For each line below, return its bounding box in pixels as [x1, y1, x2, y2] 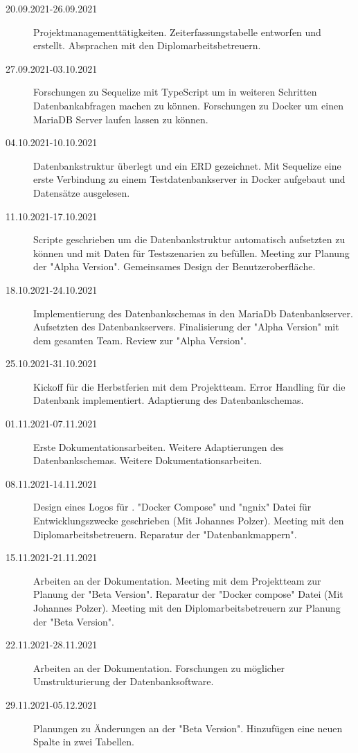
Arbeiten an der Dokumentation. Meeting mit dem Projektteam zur [33, 573, 321, 587]
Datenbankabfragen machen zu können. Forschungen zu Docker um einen [33, 98, 344, 112]
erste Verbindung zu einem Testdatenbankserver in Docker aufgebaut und [33, 172, 346, 186]
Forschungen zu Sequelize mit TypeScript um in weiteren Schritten [33, 85, 317, 99]
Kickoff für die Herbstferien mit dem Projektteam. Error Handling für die [33, 379, 346, 393]
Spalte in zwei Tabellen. [33, 734, 134, 749]
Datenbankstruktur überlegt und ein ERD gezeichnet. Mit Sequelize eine [33, 158, 341, 172]
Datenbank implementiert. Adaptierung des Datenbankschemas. [33, 393, 304, 407]
